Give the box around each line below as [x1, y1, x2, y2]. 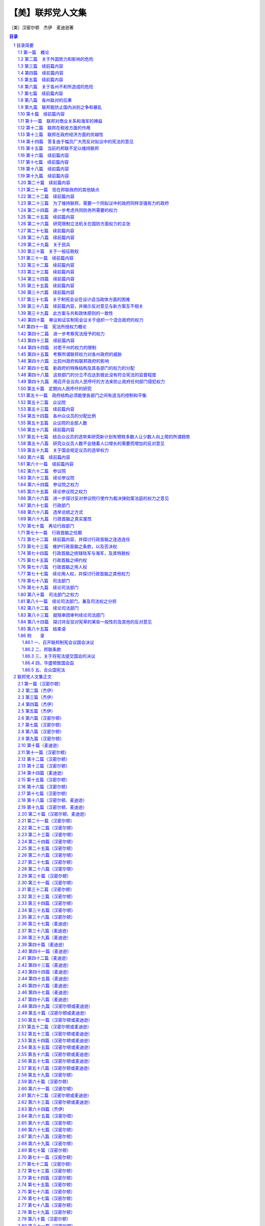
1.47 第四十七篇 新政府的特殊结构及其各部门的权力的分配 [18, 365, 135, 371]
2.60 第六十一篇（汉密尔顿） [18, 1085, 76, 1091]
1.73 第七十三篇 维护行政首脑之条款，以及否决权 [18, 543, 117, 549]
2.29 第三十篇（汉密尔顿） [18, 873, 71, 879]
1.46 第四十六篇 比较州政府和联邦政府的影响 [18, 358, 109, 364]
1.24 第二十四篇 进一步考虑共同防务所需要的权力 [18, 207, 118, 213]
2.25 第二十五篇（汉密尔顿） [18, 845, 76, 851]
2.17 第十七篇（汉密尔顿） [18, 790, 70, 796]
